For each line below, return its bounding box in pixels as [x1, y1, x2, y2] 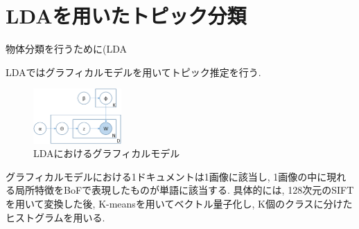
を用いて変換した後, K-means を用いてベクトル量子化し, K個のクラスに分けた [6, 196, 353, 211]
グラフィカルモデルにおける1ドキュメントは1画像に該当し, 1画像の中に [6, 169, 327, 183]
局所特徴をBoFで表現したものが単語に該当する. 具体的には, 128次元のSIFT [15, 183, 354, 197]
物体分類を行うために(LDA [6, 42, 127, 56]
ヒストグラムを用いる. [6, 210, 105, 224]
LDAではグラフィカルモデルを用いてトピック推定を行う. [6, 64, 261, 79]
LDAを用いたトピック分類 [6, 1, 247, 30]
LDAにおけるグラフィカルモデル [33, 146, 180, 161]
